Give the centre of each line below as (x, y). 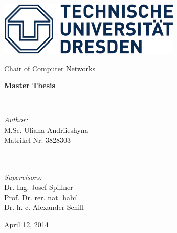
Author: (16, 120)
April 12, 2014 (26, 224)
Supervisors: (23, 177)
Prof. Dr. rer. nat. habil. (42, 197)
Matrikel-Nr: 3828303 (37, 140)
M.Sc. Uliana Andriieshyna (46, 129)
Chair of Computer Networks (50, 68)
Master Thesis (30, 85)
